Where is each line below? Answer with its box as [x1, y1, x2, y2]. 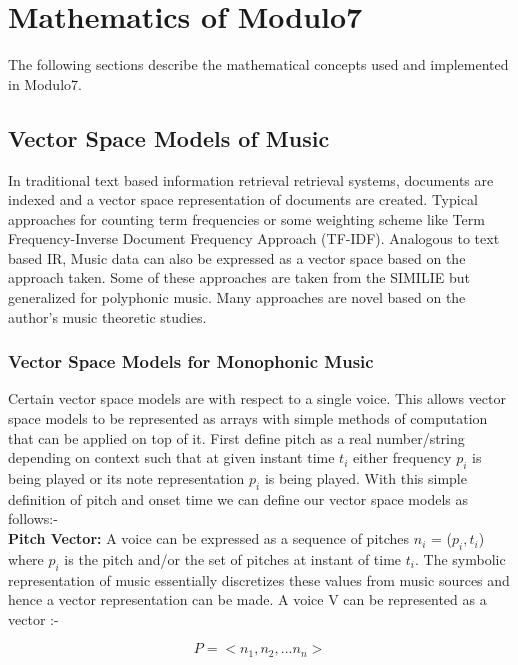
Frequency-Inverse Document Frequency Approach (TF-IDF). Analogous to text [8, 228, 500, 249]
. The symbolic [414, 548, 506, 569]
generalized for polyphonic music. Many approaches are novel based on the [8, 287, 466, 308]
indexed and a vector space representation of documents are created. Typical [8, 189, 478, 210]
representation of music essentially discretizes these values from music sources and [8, 569, 510, 590]
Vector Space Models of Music [8, 122, 330, 153]
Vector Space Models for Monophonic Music [8, 349, 374, 374]
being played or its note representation [8, 468, 245, 489]
